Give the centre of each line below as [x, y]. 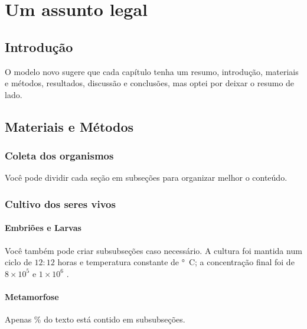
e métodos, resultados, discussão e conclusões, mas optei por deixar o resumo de [150, 83]
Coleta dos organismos [59, 156]
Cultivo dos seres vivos [60, 203]
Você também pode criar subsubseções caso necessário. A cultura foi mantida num [153, 250]
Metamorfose [32, 296]
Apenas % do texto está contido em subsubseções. [95, 319]
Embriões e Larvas [43, 228]
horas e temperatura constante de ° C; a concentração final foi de [176, 262]
